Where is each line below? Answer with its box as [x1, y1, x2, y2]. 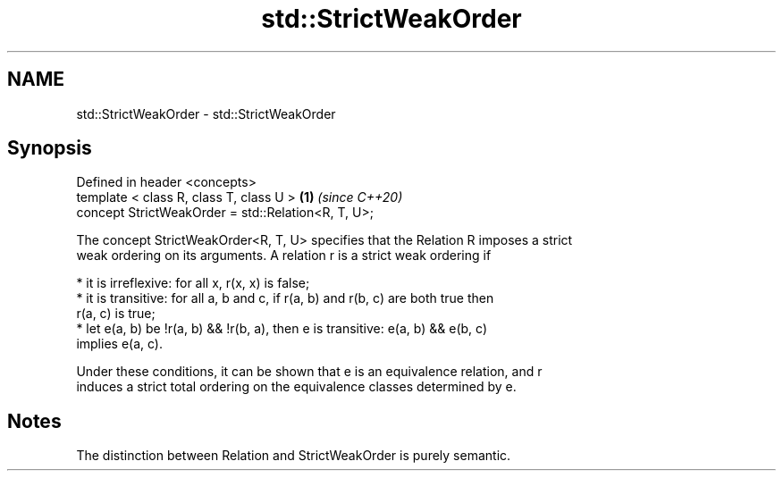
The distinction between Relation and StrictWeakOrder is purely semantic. [76, 448, 511, 464]
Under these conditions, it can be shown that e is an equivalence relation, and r [76, 364, 543, 380]
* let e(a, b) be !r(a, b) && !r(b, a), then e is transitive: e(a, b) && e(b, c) [76, 321, 487, 337]
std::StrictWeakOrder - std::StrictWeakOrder [76, 105, 336, 122]
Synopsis [7, 137, 92, 160]
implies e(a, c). [76, 336, 163, 352]
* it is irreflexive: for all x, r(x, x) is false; [76, 275, 310, 291]
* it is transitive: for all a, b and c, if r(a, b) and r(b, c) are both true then [76, 290, 494, 306]
